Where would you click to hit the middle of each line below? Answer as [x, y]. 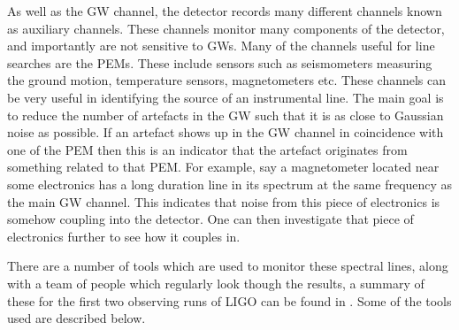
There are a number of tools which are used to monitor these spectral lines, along [228, 266]
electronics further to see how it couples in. [124, 236]
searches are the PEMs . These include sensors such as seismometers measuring [220, 62]
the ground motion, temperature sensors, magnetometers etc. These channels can [227, 80]
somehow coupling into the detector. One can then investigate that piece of [210, 219]
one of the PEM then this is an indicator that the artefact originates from [207, 149]
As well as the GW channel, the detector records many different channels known [225, 11]
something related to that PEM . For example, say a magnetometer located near [223, 167]
